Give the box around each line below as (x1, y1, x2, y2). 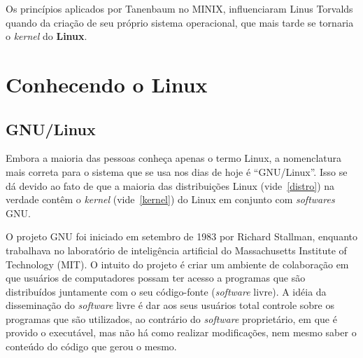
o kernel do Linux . (6, 29, 87, 43)
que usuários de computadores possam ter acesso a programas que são (6, 270, 306, 285)
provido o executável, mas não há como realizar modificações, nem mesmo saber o (6, 325, 357, 340)
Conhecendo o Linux (6, 69, 208, 98)
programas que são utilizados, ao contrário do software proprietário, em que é (6, 311, 337, 326)
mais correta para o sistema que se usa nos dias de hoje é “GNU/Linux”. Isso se (6, 164, 348, 179)
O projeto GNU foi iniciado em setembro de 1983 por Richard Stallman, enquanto (6, 229, 357, 244)
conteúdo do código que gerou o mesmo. (6, 339, 177, 354)
